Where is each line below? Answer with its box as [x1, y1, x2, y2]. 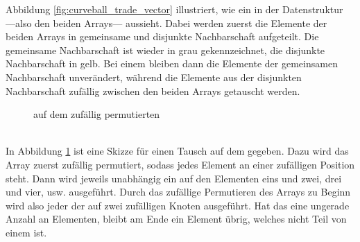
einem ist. [6, 225, 47, 239]
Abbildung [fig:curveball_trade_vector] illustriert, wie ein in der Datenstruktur [6, 2, 343, 16]
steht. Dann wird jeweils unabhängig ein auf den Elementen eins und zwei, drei [6, 171, 342, 185]
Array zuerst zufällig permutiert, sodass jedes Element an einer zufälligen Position [6, 157, 355, 171]
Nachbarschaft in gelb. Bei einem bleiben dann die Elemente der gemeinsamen [6, 56, 338, 71]
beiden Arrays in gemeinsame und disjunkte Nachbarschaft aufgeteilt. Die [6, 29, 319, 44]
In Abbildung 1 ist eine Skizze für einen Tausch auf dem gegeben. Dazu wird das [6, 144, 349, 158]
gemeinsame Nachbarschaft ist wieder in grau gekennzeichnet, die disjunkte [6, 42, 325, 57]
